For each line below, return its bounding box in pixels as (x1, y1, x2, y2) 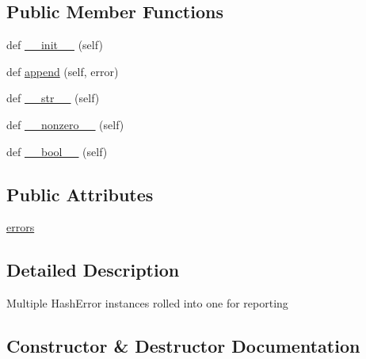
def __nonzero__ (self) (6, 116, 124, 132)
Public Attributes (6, 181, 154, 206)
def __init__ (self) (6, 36, 103, 53)
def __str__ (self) (6, 90, 100, 106)
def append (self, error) (6, 63, 119, 79)
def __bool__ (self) (6, 143, 108, 159)
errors (6, 219, 35, 235)
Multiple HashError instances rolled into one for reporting (6, 295, 288, 311)
